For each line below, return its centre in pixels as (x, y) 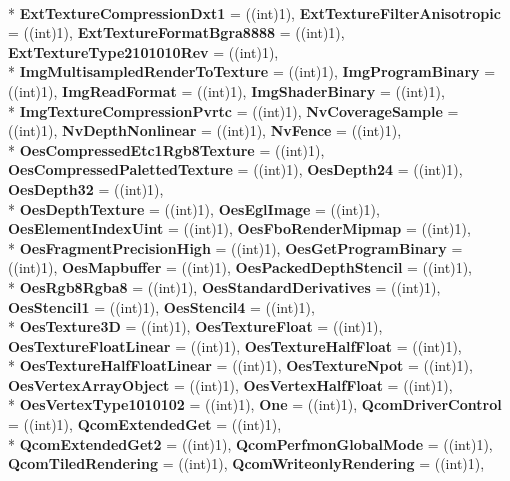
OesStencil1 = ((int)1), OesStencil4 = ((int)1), (161, 306)
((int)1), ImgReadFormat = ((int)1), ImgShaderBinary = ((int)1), (226, 90)
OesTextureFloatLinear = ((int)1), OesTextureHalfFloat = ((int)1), (235, 345)
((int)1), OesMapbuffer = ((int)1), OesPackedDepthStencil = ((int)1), (240, 267)
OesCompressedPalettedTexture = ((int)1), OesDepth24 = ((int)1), (235, 169)
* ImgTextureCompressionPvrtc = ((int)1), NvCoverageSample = (233, 110)
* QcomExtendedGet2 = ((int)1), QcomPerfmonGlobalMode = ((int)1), (250, 443)
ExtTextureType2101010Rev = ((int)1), (143, 51)
